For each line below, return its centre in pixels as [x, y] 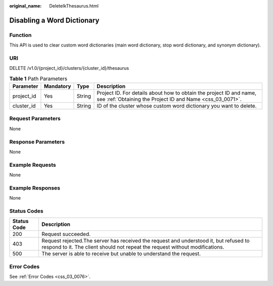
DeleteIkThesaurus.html [74, 6]
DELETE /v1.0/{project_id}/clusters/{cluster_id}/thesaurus [69, 68]
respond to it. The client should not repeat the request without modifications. [133, 247]
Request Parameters [35, 119]
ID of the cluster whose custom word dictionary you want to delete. [177, 106]
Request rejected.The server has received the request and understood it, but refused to [145, 241]
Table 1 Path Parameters [38, 78]
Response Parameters [37, 141]
